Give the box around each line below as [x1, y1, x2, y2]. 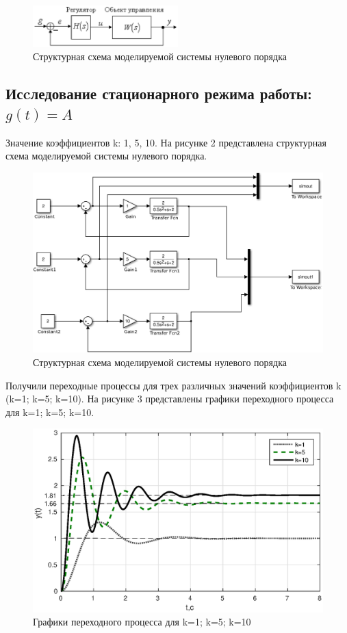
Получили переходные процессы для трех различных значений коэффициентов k [5, 378, 342, 392]
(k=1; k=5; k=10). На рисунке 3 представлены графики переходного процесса [5, 391, 334, 406]
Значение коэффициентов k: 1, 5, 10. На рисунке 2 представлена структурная [5, 135, 326, 149]
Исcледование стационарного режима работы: [5, 83, 312, 104]
